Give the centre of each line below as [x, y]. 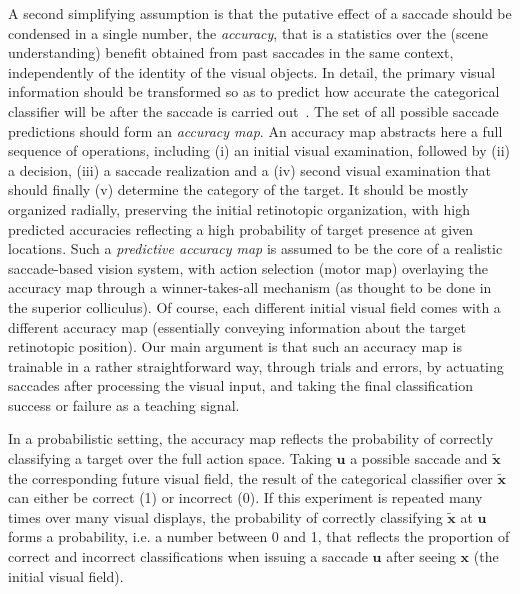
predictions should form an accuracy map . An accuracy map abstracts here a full [255, 130]
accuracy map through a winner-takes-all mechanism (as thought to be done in [250, 287]
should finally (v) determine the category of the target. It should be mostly [238, 189]
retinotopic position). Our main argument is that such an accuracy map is [235, 346]
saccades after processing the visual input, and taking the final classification [240, 385]
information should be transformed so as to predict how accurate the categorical [254, 91]
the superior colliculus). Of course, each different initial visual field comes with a [254, 306]
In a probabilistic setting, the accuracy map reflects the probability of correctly [251, 438]
